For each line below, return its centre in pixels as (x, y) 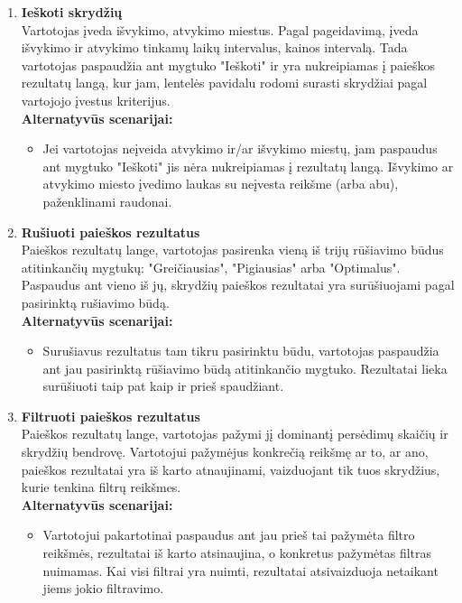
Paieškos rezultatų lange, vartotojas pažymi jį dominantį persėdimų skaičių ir (235, 434)
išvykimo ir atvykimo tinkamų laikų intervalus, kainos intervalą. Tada (214, 47)
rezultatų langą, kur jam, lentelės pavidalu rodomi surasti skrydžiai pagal (224, 83)
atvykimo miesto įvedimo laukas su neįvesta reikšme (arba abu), (221, 184)
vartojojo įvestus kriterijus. (96, 100)
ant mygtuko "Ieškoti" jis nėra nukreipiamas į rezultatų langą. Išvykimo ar (248, 166)
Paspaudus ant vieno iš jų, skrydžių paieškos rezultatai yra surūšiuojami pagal (238, 285)
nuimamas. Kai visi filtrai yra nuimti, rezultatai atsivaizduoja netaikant (240, 570)
